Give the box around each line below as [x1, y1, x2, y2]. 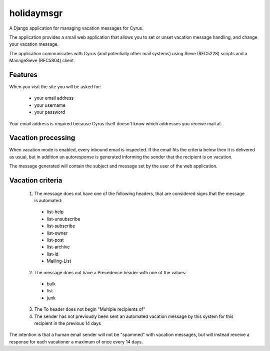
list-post [46, 237, 64, 243]
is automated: [34, 198, 62, 204]
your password [34, 109, 65, 115]
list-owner [46, 230, 68, 236]
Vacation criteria [9, 176, 62, 185]
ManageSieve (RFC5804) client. [9, 58, 75, 64]
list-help [46, 209, 64, 215]
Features [9, 70, 37, 79]
